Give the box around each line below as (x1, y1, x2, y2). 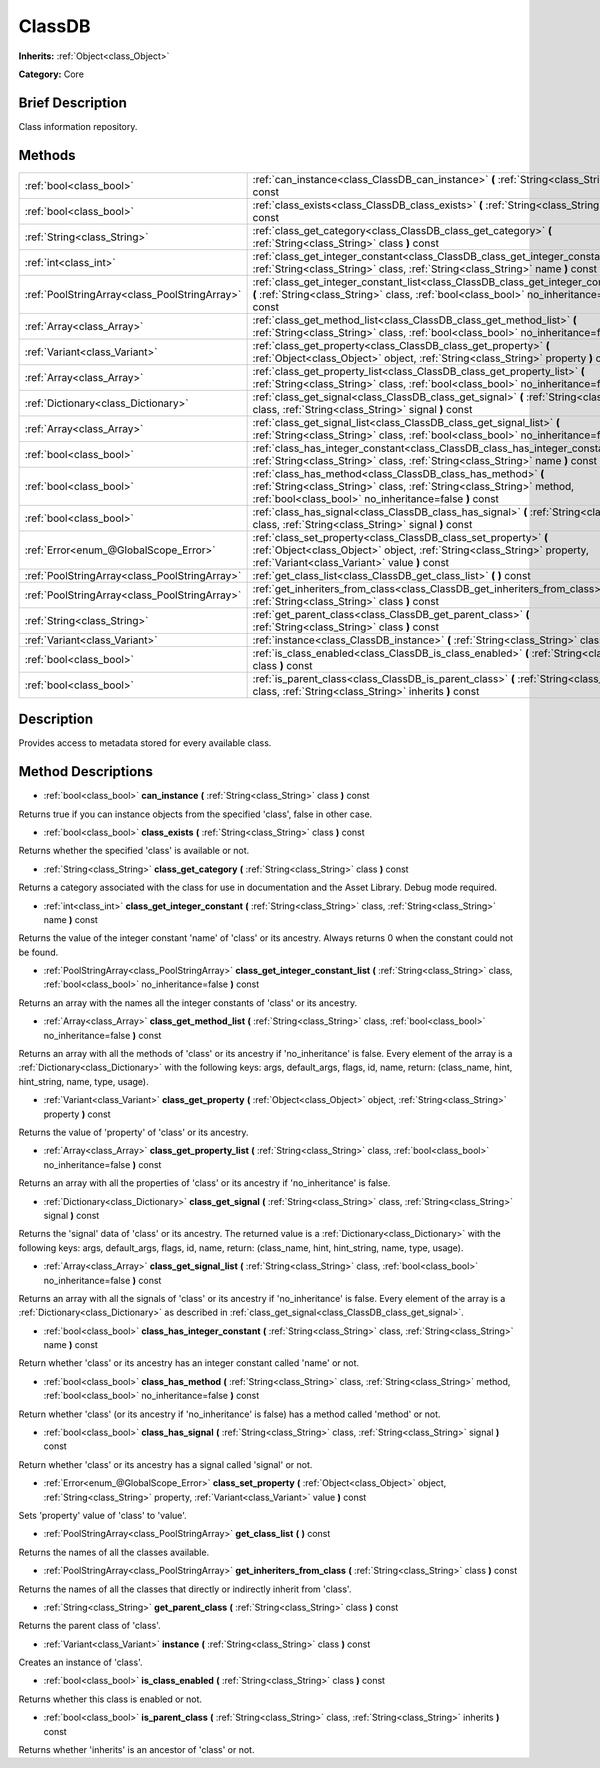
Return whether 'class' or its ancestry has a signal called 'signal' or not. (18, 1458, 313, 1470)
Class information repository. (18, 120, 138, 132)
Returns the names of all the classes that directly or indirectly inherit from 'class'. (18, 1583, 352, 1595)
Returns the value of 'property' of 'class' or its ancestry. (18, 1126, 249, 1138)
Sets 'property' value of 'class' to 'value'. (18, 1509, 187, 1521)
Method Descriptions (18, 763, 154, 780)
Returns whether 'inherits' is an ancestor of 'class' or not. (18, 1744, 255, 1756)
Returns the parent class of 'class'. (18, 1620, 162, 1632)
